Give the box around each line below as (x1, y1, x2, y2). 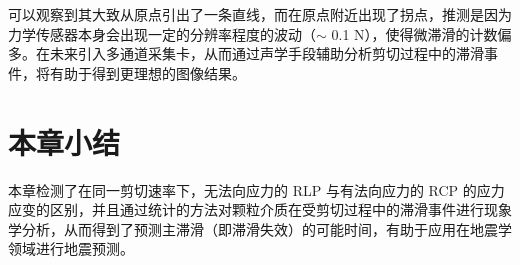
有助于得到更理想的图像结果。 (49, 62, 246, 83)
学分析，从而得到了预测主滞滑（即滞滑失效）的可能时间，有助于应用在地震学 (8, 218, 512, 239)
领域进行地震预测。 (8, 238, 134, 259)
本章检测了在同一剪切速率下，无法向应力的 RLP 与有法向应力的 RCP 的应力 (8, 179, 505, 200)
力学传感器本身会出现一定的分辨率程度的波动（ (8, 23, 316, 44)
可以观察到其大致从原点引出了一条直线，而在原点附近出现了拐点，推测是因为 (8, 4, 512, 24)
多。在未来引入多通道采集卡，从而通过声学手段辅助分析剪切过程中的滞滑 (8, 43, 484, 64)
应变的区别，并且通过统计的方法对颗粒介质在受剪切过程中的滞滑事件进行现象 (8, 199, 512, 220)
